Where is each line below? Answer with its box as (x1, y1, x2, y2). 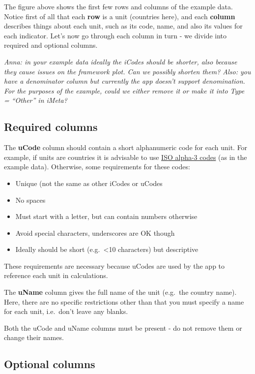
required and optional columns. (4, 40, 98, 50)
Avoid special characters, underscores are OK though (15, 227, 175, 238)
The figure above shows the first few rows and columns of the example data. (4, 1, 233, 11)
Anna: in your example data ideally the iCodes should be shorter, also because (4, 56, 237, 66)
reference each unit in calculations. (4, 270, 108, 280)
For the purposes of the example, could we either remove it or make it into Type (4, 85, 245, 95)
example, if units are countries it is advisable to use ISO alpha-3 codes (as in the (4, 152, 247, 162)
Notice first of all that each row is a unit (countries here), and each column (4, 11, 235, 21)
